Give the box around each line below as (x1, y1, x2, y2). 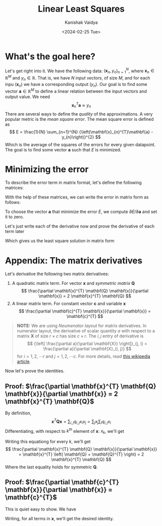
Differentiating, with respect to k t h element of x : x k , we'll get (5, 427, 124, 435)
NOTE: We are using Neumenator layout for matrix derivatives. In (16, 323, 147, 329)
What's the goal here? (5, 51, 96, 62)
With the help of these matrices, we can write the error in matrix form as (5, 194, 149, 200)
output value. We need (5, 94, 50, 100)
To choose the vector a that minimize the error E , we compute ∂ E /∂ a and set (5, 209, 157, 214)
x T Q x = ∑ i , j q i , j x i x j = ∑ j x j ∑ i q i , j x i (51, 418, 111, 426)
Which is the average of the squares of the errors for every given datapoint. (5, 142, 156, 148)
